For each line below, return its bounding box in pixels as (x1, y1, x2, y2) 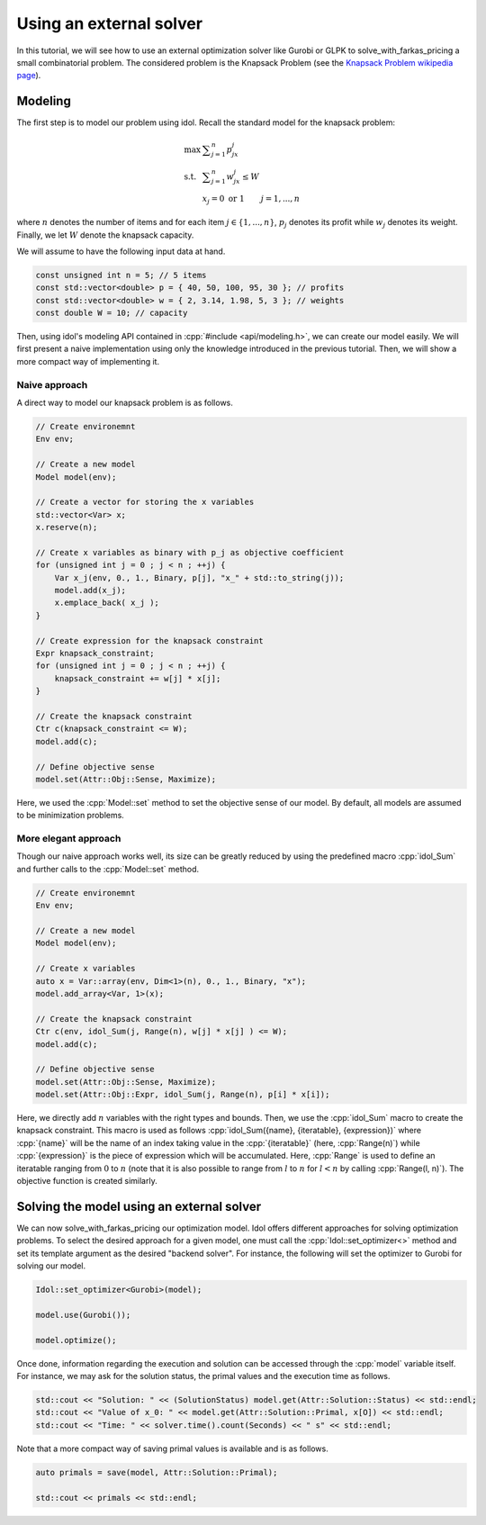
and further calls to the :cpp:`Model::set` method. (16, 863, 200, 874)
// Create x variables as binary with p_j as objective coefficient (35, 547, 345, 557)
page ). (16, 70, 41, 81)
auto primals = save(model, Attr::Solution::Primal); (35, 1467, 278, 1477)
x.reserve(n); (35, 522, 98, 533)
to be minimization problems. (16, 810, 125, 821)
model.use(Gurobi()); (35, 1310, 131, 1320)
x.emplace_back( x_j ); (54, 598, 159, 608)
